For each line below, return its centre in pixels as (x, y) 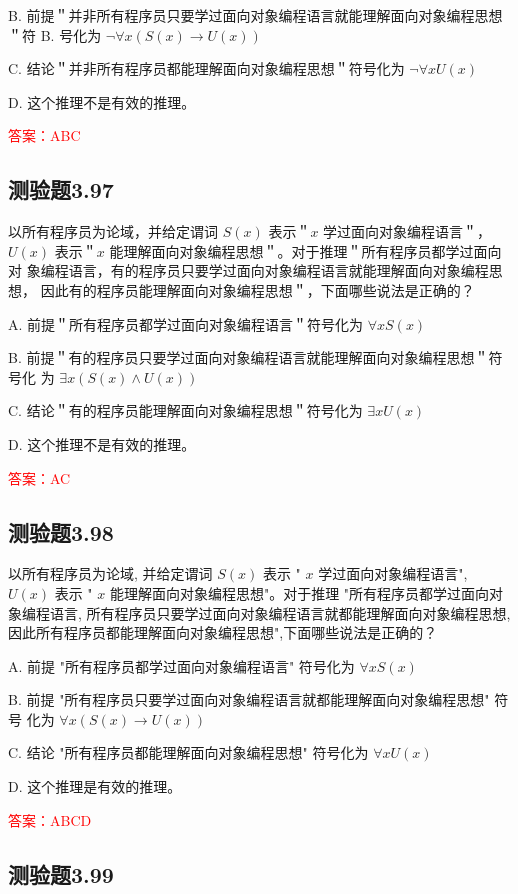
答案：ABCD (50, 819)
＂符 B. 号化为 (55, 34)
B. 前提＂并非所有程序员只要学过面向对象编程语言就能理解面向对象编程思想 (255, 15)
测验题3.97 (61, 189)
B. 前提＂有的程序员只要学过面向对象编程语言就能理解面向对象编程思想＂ (248, 357)
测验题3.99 (61, 873)
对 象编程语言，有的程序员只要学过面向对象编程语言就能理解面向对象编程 (248, 270)
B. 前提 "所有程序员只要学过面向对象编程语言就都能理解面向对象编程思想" (249, 699)
